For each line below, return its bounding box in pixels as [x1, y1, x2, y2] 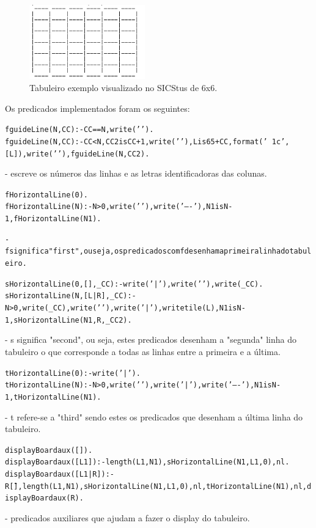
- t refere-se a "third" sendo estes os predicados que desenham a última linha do [5, 410, 303, 423]
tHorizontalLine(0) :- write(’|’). [5, 369, 141, 378]
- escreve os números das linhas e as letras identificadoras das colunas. [5, 167, 267, 180]
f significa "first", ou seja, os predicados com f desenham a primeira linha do [5, 247, 290, 256]
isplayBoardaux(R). [5, 494, 84, 503]
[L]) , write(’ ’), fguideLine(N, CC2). [5, 149, 150, 158]
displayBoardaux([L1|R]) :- [5, 470, 114, 479]
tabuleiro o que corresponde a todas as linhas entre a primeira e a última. [5, 345, 281, 358]
